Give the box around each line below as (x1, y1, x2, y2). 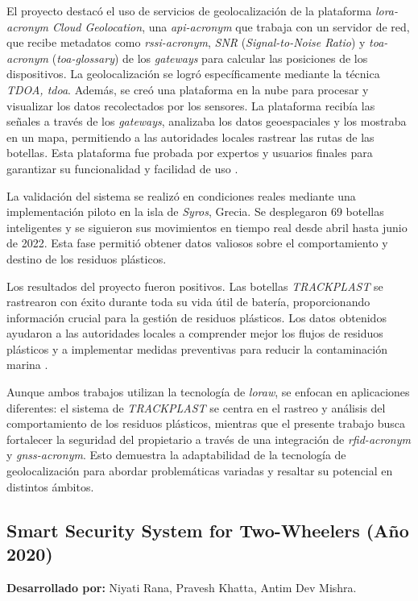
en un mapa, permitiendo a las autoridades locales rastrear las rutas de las (6, 128, 375, 145)
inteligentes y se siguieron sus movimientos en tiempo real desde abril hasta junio (6, 218, 408, 235)
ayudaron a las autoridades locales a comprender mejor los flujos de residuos (6, 325, 383, 342)
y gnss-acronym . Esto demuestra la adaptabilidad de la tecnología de (6, 446, 346, 463)
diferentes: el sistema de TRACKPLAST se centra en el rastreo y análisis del (6, 399, 386, 416)
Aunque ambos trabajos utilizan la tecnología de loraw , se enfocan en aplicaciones (6, 383, 410, 400)
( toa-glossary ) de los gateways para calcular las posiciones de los (52, 49, 368, 66)
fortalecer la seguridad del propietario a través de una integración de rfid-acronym (6, 430, 411, 447)
